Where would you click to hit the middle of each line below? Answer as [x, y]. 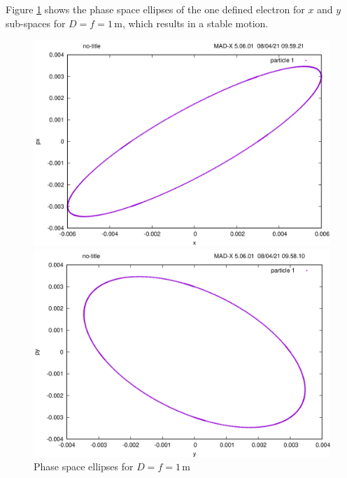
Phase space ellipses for [84, 466]
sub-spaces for [36, 23]
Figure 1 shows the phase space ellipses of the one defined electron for [155, 9]
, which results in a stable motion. [195, 23]
